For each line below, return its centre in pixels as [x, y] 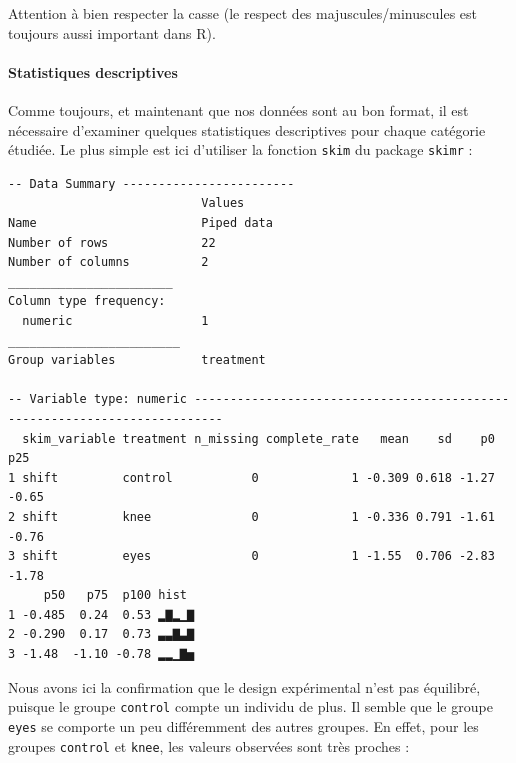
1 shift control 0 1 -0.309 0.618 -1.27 [251, 477]
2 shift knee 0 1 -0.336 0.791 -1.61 [251, 516]
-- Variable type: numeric [97, 399]
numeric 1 [115, 320]
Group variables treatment [137, 360]
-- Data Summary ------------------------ [151, 183]
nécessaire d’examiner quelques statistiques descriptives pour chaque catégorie [247, 129]
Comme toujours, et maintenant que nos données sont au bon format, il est [238, 109]
